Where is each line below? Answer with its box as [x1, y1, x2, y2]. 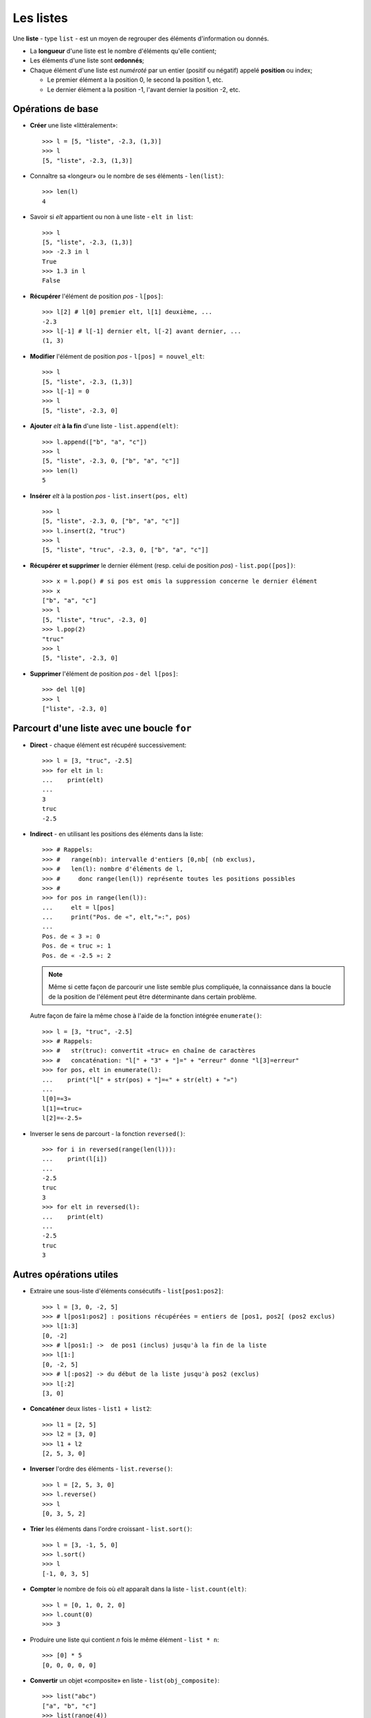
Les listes [12, 10, 69, 25]
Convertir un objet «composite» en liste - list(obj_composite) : [30, 1677, 220, 1684]
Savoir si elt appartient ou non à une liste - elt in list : [30, 213, 194, 221]
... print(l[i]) [42, 1155, 108, 1163]
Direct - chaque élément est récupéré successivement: [30, 741, 187, 749]
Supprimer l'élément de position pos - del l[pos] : [30, 669, 179, 678]
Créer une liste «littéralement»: [30, 121, 118, 130]
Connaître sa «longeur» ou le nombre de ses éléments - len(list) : [30, 172, 224, 180]
